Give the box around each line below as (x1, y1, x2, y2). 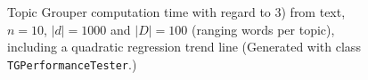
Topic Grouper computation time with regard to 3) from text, (7, 3, 346, 20)
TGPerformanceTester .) (7, 54, 137, 73)
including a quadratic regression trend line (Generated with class (7, 37, 361, 56)
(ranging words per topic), (191, 20, 335, 38)
